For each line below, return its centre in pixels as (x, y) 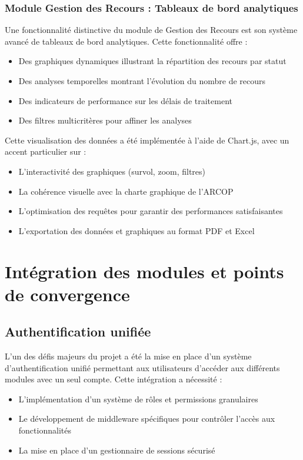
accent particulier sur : (46, 151)
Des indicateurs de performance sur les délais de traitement (125, 100)
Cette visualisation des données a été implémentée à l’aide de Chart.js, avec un (147, 140)
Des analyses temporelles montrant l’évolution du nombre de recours (142, 81)
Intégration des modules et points (144, 271)
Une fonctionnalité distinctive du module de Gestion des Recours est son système (151, 30)
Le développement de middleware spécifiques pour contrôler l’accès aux (147, 419)
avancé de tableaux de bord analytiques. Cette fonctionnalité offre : (126, 41)
